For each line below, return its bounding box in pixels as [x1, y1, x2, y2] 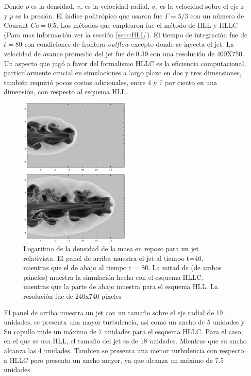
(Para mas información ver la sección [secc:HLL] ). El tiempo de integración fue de [4, 29, 248, 39]
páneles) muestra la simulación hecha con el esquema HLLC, [23, 272, 203, 282]
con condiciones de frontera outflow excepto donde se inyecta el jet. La [24, 39, 234, 49]
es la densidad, [31, 1, 75, 11]
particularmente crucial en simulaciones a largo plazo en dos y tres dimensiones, [4, 68, 242, 78]
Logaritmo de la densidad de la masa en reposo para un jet [23, 243, 199, 254]
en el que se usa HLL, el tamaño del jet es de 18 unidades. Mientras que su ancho [4, 336, 247, 346]
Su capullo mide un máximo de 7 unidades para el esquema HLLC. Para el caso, [4, 326, 243, 336]
